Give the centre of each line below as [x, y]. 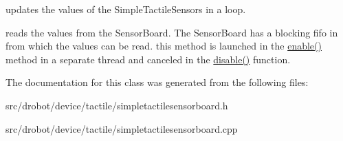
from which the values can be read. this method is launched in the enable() [164, 46]
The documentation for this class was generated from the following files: [157, 82]
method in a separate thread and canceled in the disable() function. [148, 59]
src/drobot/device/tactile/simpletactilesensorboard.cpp [122, 128]
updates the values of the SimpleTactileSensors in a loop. [126, 9]
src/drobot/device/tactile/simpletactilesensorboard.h [117, 105]
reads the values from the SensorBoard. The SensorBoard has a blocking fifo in [172, 32]
